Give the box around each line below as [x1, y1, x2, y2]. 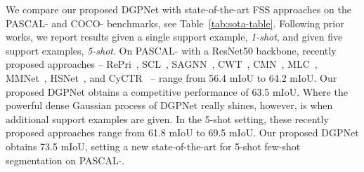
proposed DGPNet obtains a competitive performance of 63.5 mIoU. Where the [6, 84, 348, 99]
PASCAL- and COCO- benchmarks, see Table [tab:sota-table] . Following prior [6, 15, 344, 30]
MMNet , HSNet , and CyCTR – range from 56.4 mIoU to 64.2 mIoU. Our [6, 70, 337, 85]
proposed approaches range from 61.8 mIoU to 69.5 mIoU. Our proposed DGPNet [6, 125, 359, 140]
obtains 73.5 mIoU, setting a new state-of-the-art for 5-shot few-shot [6, 138, 301, 153]
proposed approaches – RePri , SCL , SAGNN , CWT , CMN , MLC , [6, 57, 318, 71]
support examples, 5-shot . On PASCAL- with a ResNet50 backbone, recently [6, 43, 337, 57]
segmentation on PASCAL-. [6, 152, 125, 167]
